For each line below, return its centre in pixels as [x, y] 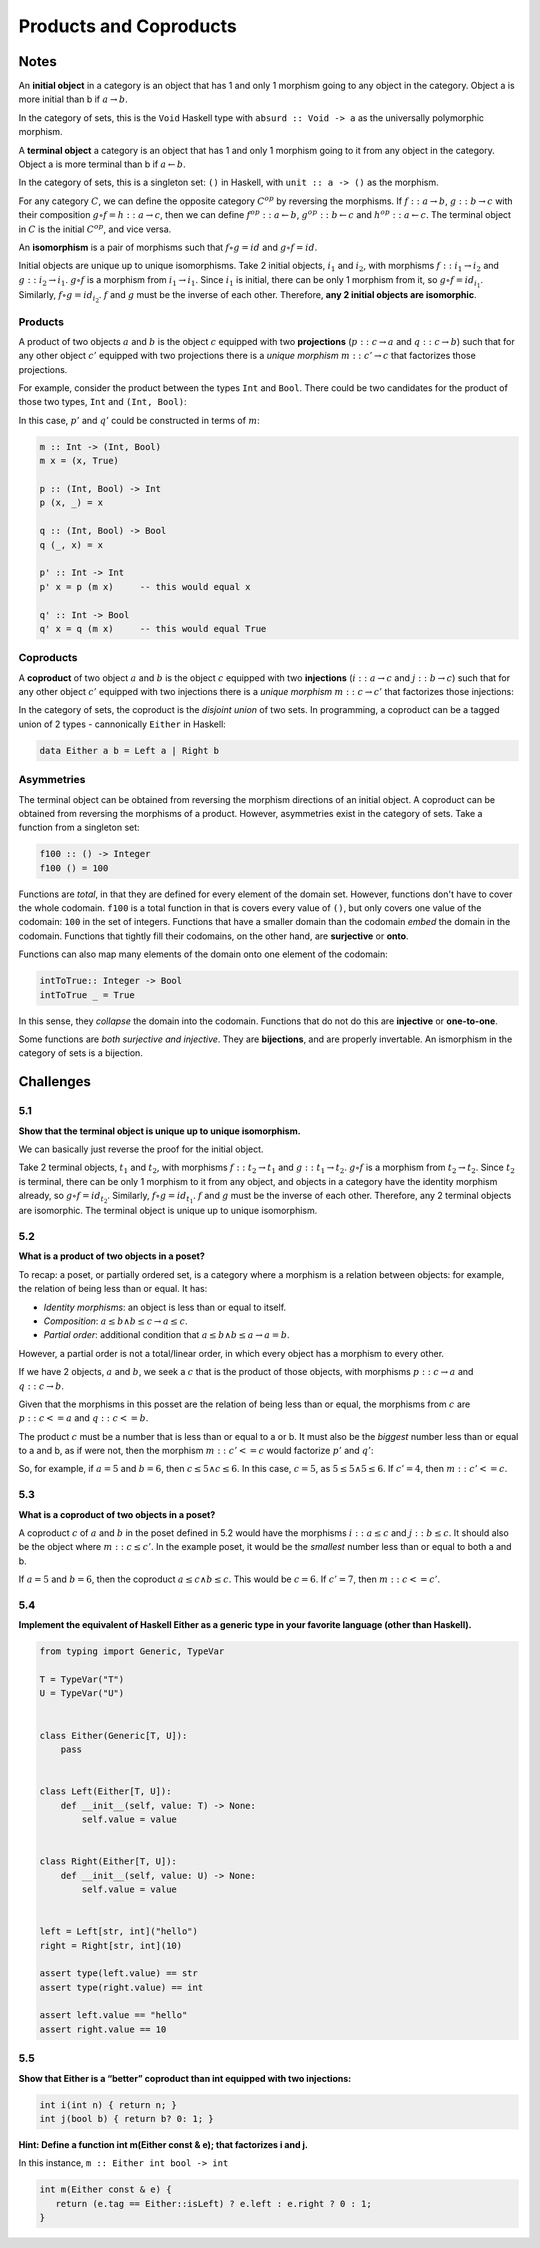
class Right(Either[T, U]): [108, 1861]
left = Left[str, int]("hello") [119, 1931]
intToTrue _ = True [87, 994]
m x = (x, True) [79, 461]
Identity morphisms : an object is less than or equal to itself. [165, 1307]
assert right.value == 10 [103, 2029]
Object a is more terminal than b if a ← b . [102, 164]
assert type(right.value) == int [121, 1987]
